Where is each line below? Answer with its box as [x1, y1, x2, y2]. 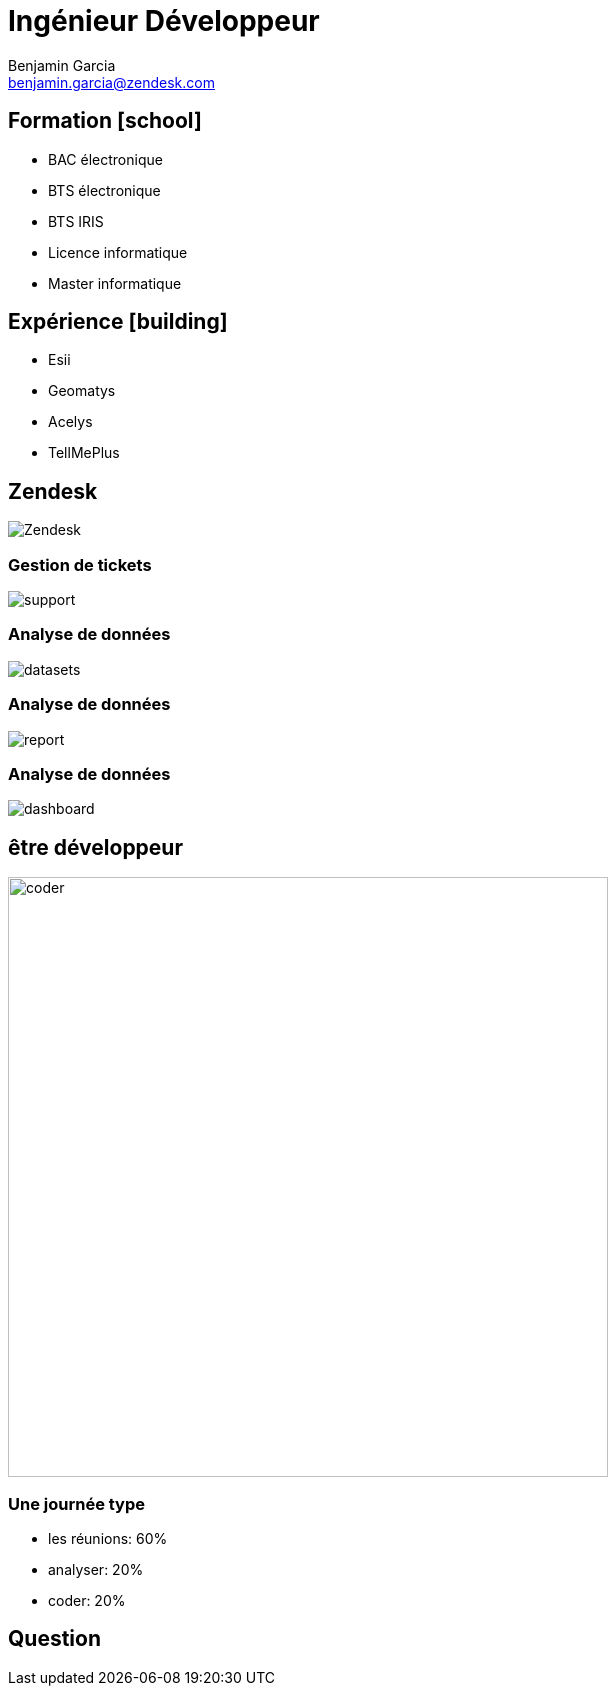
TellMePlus [48, 444, 120, 462]
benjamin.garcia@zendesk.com [8, 73, 215, 91]
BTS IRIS [48, 212, 104, 230]
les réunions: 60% [48, 1529, 168, 1547]
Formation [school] [8, 108, 202, 134]
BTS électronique [48, 181, 161, 199]
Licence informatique [48, 243, 188, 261]
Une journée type [8, 1493, 146, 1514]
